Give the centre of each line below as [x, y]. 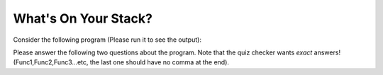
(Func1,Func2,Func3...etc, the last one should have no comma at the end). [121, 62]
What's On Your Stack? [83, 18]
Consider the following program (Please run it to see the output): [107, 40]
